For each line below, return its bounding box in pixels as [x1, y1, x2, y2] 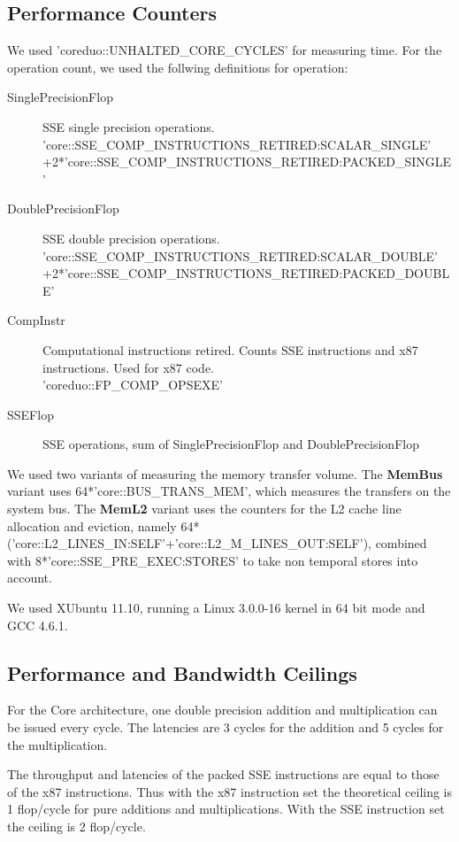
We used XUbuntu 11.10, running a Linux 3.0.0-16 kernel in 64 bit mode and [7, 599, 425, 617]
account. [7, 568, 52, 587]
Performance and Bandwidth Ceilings [7, 659, 357, 686]
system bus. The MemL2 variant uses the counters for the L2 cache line [7, 499, 402, 518]
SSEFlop [7, 405, 54, 423]
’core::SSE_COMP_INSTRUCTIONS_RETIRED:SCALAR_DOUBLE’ [42, 246, 438, 265]
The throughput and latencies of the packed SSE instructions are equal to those [7, 765, 440, 784]
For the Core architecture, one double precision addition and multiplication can [7, 700, 438, 719]
